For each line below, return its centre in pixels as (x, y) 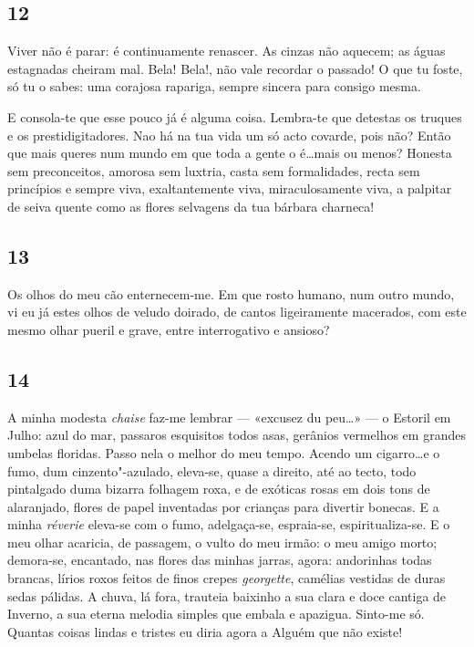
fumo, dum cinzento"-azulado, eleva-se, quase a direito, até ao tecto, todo (212, 470)
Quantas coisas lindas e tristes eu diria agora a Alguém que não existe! (205, 631)
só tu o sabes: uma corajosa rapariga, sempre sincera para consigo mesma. (214, 86)
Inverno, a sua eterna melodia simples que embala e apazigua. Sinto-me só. (216, 614)
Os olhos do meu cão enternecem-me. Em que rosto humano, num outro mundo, (231, 293)
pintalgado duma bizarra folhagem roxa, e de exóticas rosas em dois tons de (219, 489)
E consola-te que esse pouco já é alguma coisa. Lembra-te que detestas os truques (235, 116)
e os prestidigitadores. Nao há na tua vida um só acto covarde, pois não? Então (229, 135)
